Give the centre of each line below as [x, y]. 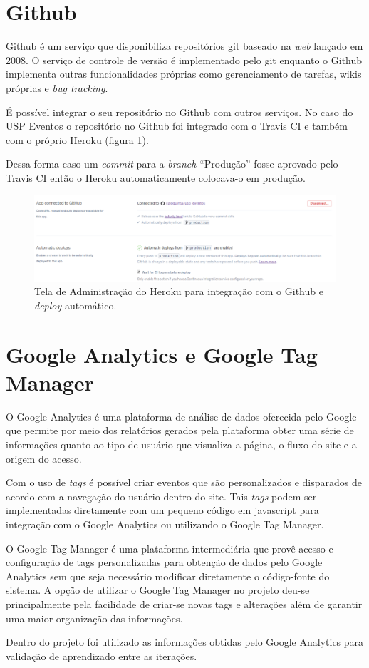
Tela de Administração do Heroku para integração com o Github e [179, 291]
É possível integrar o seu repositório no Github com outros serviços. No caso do [180, 112]
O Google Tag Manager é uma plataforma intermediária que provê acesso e [170, 548]
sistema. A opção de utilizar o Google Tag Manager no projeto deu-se [158, 590]
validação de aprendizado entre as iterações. [102, 656]
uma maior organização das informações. [94, 618]
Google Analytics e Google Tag [162, 354]
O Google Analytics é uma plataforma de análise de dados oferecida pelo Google [181, 416]
